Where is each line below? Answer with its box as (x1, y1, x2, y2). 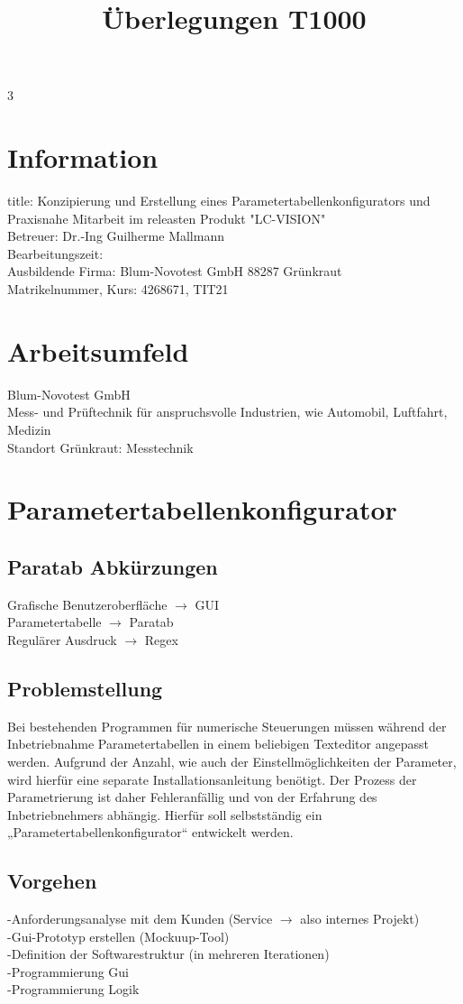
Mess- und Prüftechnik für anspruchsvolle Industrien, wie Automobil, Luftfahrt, (7, 402, 448, 421)
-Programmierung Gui (7, 962, 129, 981)
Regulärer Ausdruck (7, 630, 117, 649)
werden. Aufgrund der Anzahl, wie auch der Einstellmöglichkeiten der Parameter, (7, 751, 457, 770)
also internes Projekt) (300, 909, 420, 928)
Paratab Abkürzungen (7, 552, 218, 580)
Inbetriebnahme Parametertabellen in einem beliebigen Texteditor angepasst (7, 734, 429, 753)
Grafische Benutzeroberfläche (7, 594, 168, 613)
